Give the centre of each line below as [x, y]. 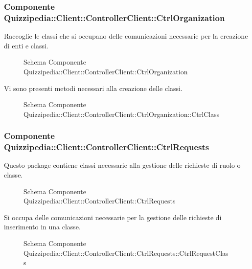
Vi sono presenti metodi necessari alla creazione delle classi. [93, 88]
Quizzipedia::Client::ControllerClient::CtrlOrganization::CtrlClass [122, 114]
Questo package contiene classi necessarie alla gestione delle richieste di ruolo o [122, 165]
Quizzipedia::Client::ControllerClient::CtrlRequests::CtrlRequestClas [126, 253]
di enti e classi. [26, 45]
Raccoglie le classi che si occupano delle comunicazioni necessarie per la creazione [126, 36]
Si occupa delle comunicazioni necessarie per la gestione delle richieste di [113, 217]
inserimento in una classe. [42, 227]
